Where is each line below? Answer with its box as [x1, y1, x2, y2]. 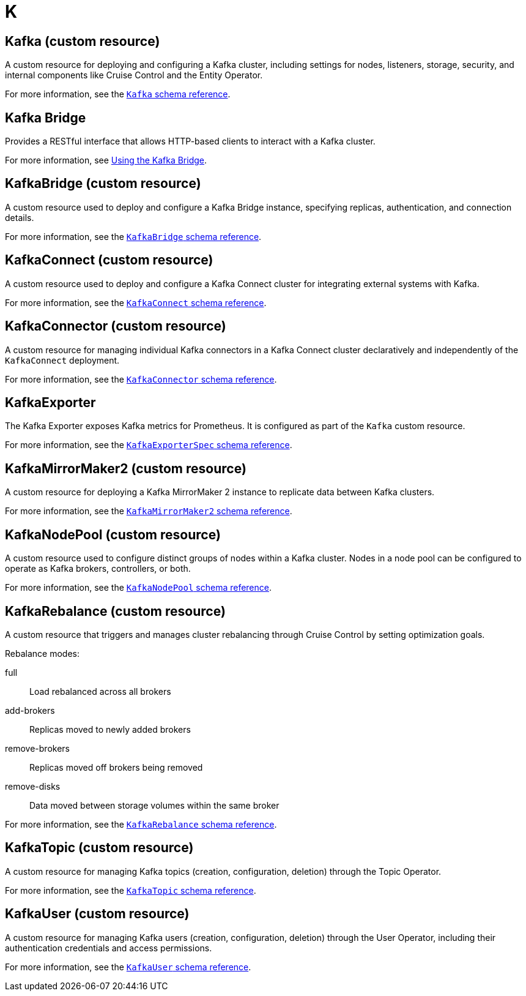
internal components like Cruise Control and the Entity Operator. [5, 70, 263, 81]
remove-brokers [5, 743, 70, 754]
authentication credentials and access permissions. [5, 942, 212, 953]
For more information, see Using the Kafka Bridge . [5, 155, 207, 166]
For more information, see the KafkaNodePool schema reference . [5, 582, 272, 593]
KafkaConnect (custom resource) [5, 252, 213, 268]
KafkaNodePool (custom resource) [5, 526, 221, 542]
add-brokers [5, 705, 55, 716]
